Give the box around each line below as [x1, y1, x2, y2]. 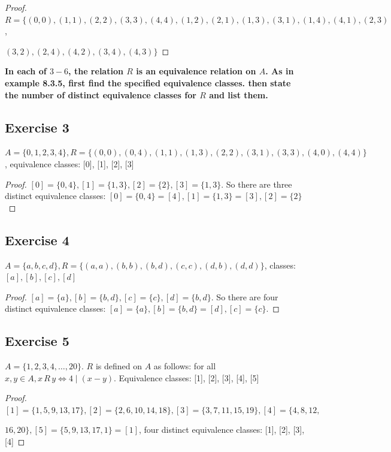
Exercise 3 [5, 117, 69, 136]
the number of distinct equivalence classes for [5, 88, 196, 101]
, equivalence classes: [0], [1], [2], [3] [5, 157, 134, 170]
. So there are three [221, 177, 292, 190]
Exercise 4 [5, 230, 69, 249]
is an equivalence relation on [136, 65, 256, 77]
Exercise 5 [5, 332, 69, 350]
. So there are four [211, 290, 278, 303]
